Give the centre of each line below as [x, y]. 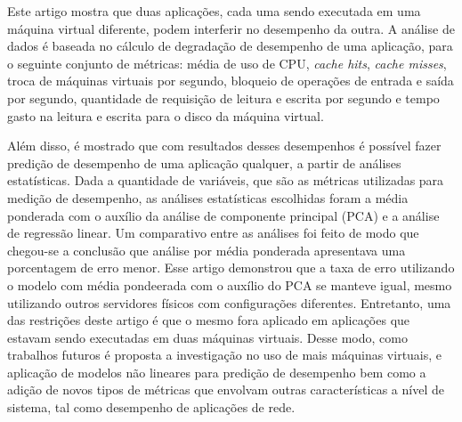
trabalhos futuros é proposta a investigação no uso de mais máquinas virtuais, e [225, 355]
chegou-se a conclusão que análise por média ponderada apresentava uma [207, 250]
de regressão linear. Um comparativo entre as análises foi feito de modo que [213, 233]
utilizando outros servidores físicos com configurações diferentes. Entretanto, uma [229, 302]
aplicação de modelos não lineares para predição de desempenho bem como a [217, 372]
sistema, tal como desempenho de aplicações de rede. [151, 407]
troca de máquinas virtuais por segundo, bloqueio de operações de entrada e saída [231, 81]
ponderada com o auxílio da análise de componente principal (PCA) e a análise [223, 215]
